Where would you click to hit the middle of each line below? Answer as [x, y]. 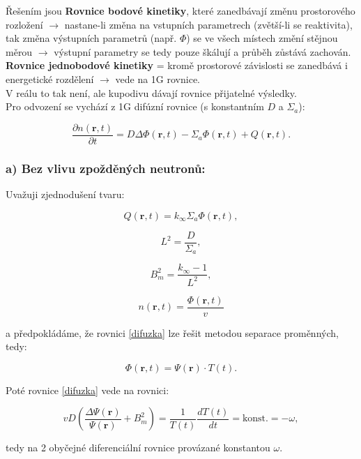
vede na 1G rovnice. [158, 78]
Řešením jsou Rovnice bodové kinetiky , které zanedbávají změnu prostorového [180, 10]
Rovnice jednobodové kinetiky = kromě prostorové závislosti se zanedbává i [177, 65]
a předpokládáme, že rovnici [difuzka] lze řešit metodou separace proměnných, [172, 332]
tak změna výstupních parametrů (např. [91, 38]
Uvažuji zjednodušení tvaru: [65, 194]
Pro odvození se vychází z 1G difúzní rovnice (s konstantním [135, 106]
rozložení [24, 24]
